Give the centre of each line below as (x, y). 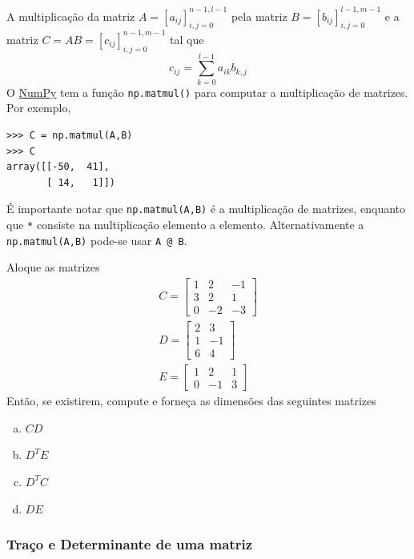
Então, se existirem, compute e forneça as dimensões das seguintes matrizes (191, 401)
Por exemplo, (39, 108)
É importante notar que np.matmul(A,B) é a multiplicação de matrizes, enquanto (206, 209)
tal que (187, 39)
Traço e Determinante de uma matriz (130, 544)
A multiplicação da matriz (71, 16)
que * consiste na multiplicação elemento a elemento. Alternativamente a (185, 224)
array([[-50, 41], (58, 167)
